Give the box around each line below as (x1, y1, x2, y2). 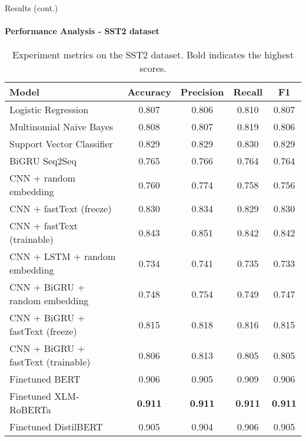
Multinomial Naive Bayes (9, 120, 114, 134)
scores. (139, 61, 167, 75)
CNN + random (9, 171, 76, 185)
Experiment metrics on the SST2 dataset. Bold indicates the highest (12, 48, 294, 62)
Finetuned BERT (9, 372, 81, 386)
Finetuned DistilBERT (9, 420, 103, 434)
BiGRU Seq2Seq (9, 154, 76, 168)
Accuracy (127, 85, 171, 99)
